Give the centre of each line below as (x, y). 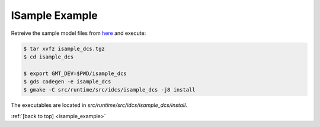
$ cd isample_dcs (49, 57)
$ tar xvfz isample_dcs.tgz (64, 48)
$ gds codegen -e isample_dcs (67, 82)
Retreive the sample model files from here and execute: (79, 33)
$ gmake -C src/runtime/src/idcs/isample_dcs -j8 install (109, 90)
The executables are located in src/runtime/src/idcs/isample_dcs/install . (99, 105)
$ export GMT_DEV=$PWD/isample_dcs (75, 73)
